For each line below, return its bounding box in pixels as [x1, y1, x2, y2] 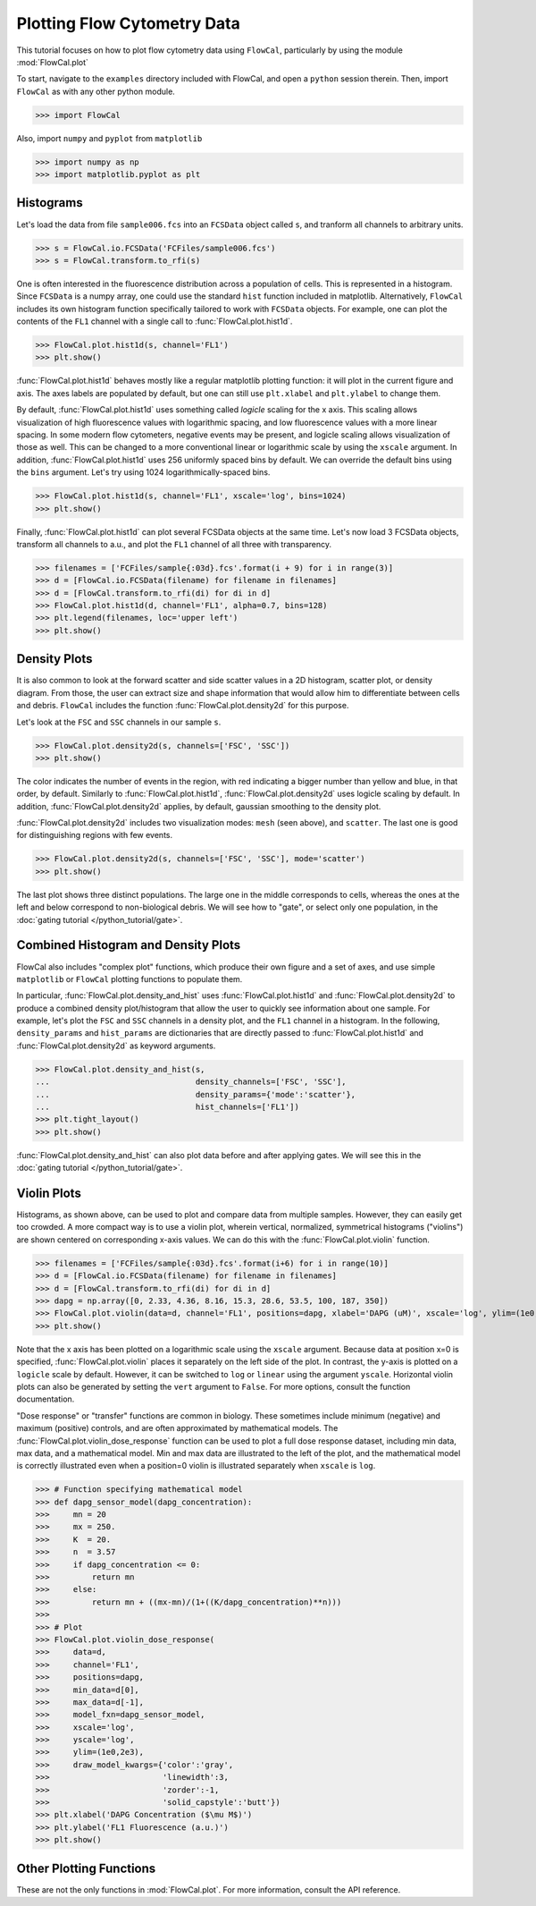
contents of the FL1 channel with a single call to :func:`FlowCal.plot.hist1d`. [16, 316, 293, 326]
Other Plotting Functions [16, 1860, 156, 1876]
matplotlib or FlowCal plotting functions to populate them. [16, 973, 243, 984]
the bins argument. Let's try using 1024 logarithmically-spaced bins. [16, 467, 271, 478]
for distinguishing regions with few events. [16, 830, 173, 841]
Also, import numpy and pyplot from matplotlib [16, 132, 203, 143]
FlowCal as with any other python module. [16, 86, 176, 97]
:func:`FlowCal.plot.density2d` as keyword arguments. [16, 1040, 216, 1051]
